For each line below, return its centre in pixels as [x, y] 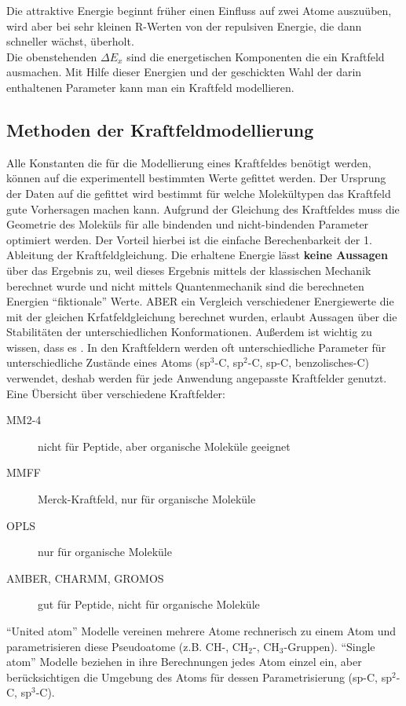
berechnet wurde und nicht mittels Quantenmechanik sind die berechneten [185, 285]
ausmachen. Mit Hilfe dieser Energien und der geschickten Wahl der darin [184, 72]
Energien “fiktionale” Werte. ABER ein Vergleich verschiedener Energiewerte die [200, 301]
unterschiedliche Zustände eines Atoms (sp [108, 362]
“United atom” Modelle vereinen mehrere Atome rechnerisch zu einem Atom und [201, 631]
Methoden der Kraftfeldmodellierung [160, 129]
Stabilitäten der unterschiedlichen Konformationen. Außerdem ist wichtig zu [189, 332]
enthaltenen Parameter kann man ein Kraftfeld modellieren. [150, 87]
